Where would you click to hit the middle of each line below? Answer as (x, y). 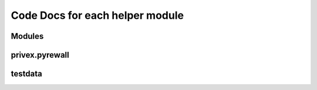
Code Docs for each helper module (97, 15)
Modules (27, 36)
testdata (26, 74)
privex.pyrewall (40, 55)
